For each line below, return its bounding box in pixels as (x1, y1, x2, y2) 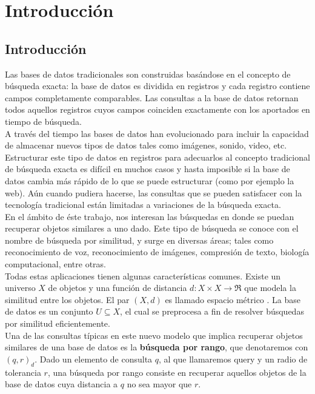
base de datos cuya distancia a (5, 378, 118, 390)
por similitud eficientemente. (5, 317, 110, 330)
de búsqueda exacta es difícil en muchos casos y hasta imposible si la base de (5, 162, 290, 175)
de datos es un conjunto (5, 305, 93, 318)
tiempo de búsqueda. (5, 115, 82, 127)
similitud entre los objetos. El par (5, 293, 130, 306)
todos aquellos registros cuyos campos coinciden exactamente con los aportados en (5, 103, 310, 116)
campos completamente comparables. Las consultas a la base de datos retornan (5, 91, 299, 104)
